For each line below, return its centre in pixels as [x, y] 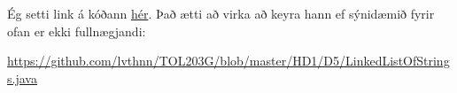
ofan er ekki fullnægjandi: [77, 31]
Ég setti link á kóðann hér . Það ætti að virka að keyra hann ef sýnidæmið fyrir [221, 13]
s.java [22, 77]
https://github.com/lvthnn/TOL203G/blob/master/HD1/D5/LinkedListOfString [228, 61]
